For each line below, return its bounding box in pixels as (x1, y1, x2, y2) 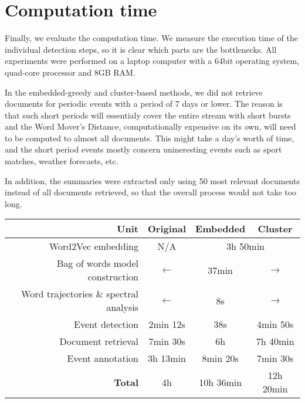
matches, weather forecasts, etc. (5, 155, 118, 167)
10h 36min (199, 375, 242, 389)
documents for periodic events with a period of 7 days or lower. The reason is (5, 97, 283, 110)
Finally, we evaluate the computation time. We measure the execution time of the (5, 32, 298, 44)
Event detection (73, 317, 138, 331)
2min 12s (148, 317, 185, 331)
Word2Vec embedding (49, 239, 138, 253)
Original (148, 222, 187, 236)
